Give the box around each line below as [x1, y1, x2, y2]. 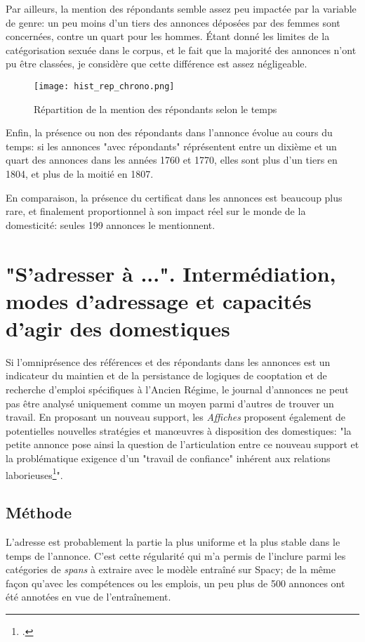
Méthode [6, 502, 72, 523]
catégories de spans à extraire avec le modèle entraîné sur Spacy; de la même [6, 562, 336, 577]
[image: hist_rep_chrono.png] [34, 81, 175, 91]
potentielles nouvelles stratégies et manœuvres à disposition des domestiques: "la [6, 423, 352, 438]
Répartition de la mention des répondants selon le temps [34, 101, 277, 116]
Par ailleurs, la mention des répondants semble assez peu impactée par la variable [6, 1, 357, 15]
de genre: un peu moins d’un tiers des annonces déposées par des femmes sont [6, 15, 340, 30]
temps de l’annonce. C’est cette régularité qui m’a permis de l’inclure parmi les [6, 548, 346, 563]
